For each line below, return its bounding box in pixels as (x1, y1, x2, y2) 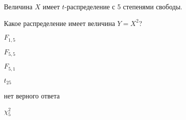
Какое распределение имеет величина (4, 18, 115, 28)
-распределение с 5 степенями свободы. (64, 1, 183, 11)
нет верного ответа (4, 91, 60, 100)
